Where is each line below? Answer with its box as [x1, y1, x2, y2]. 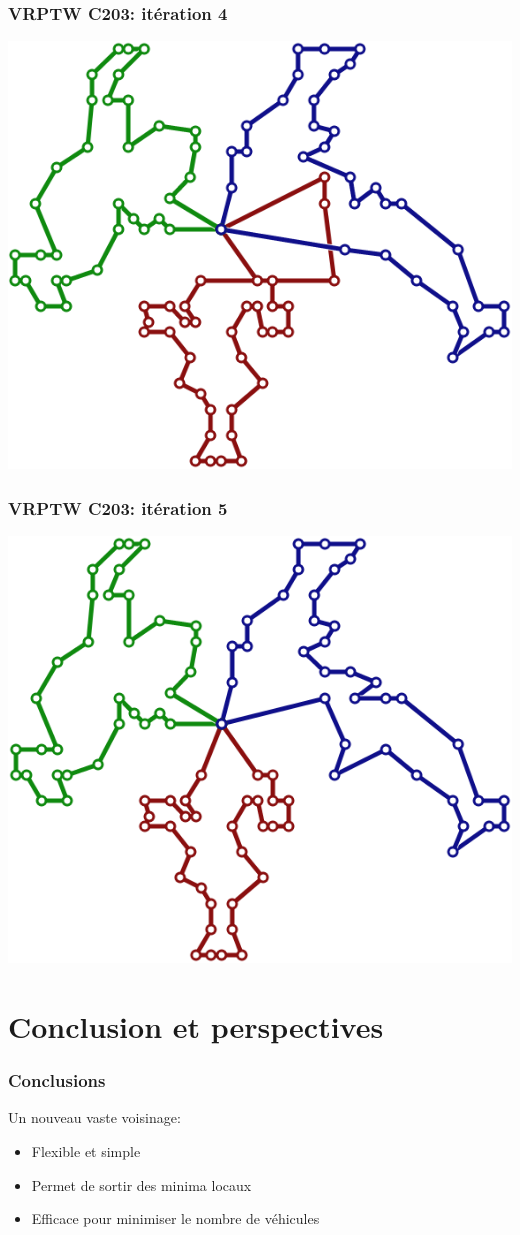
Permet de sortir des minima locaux [31, 1174, 252, 1195]
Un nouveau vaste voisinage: [8, 1107, 181, 1128]
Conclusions [8, 1068, 106, 1093]
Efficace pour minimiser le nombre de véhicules [31, 1208, 320, 1229]
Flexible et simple [31, 1140, 141, 1161]
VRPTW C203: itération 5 [8, 495, 228, 520]
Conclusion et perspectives [8, 1005, 384, 1046]
